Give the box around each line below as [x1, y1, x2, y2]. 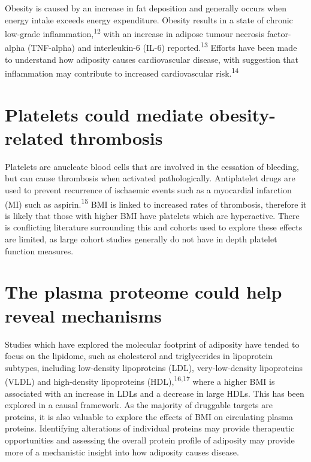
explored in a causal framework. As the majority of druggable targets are [5, 399, 273, 411]
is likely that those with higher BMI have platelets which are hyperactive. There [5, 209, 300, 221]
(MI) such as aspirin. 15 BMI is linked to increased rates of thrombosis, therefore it [5, 196, 307, 210]
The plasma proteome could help [5, 279, 282, 304]
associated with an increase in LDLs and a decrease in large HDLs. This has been [5, 387, 304, 399]
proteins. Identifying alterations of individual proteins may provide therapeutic [5, 422, 295, 434]
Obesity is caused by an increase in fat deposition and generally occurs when [5, 2, 286, 14]
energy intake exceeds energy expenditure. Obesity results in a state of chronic [5, 13, 293, 26]
